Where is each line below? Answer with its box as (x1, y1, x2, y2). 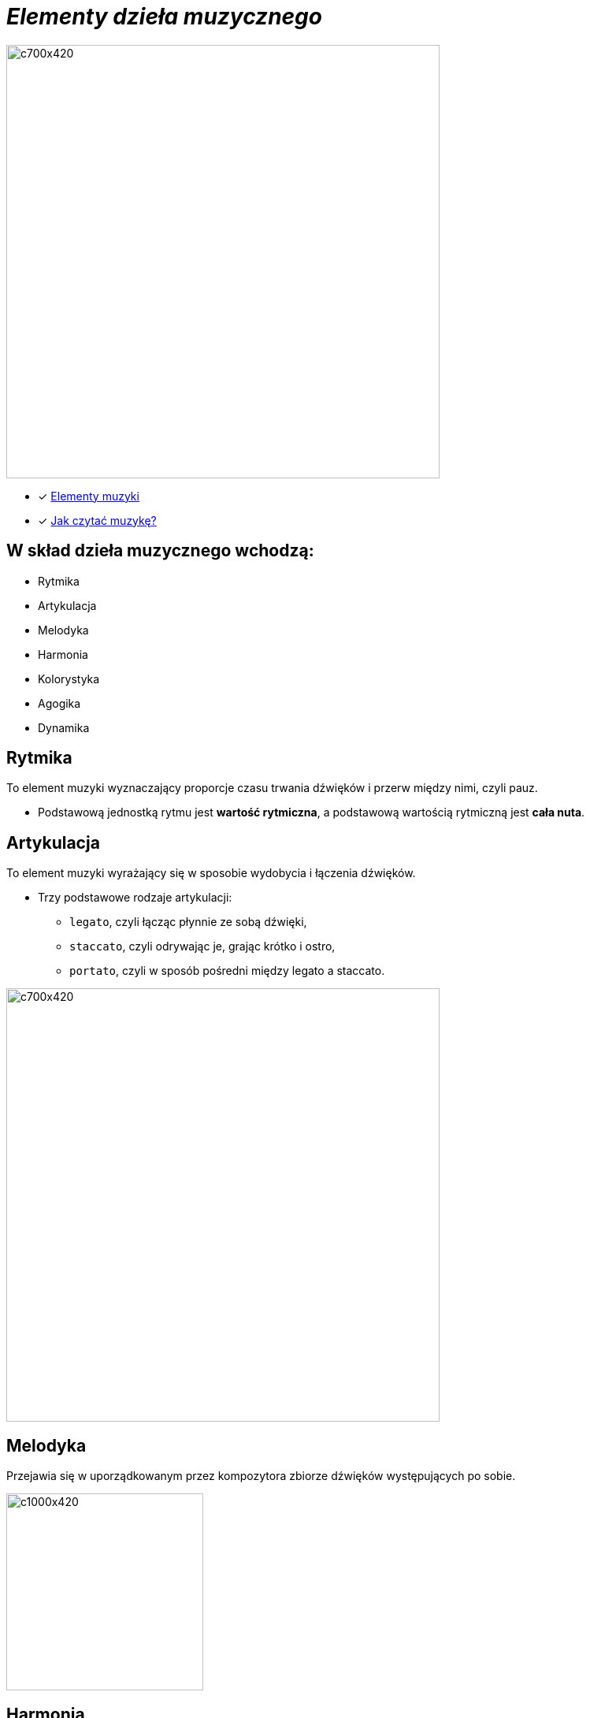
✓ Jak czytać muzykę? (38, 513, 157, 527)
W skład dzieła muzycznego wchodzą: (6, 541, 314, 561)
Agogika (38, 696, 81, 710)
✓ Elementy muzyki (38, 489, 139, 503)
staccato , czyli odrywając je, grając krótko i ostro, (69, 939, 336, 954)
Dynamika (38, 720, 90, 734)
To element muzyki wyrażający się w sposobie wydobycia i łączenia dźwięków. (6, 866, 416, 880)
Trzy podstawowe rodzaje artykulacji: (38, 891, 232, 905)
